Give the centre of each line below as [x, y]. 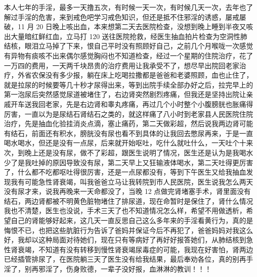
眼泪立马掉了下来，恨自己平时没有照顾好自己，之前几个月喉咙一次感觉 [139, 46]
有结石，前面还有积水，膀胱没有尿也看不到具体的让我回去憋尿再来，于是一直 [128, 133]
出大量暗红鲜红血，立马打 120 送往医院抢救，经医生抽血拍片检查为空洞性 [122, 36]
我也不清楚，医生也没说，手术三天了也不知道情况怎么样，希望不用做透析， [125, 210]
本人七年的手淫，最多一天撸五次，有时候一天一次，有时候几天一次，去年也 [125, 7]
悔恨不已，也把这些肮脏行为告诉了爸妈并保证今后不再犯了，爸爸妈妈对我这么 [128, 230]
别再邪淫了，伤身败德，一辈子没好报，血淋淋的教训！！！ [118, 269]
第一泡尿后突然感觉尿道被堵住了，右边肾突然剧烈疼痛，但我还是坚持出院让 [125, 94]
